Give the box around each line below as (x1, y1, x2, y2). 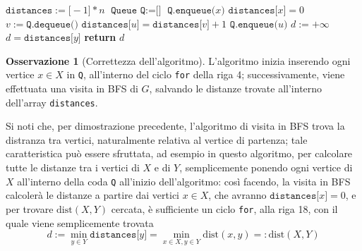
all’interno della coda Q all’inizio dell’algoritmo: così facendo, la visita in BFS (17, 173, 351, 188)
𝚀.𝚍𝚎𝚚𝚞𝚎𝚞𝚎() (26, 19, 78, 30)
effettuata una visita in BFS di (6, 81, 138, 96)
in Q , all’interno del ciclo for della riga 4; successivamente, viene (66, 67, 345, 82)
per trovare (6, 201, 54, 216)
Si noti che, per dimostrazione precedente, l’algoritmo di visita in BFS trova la (6, 118, 345, 133)
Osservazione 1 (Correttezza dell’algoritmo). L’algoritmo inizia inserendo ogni (6, 53, 351, 68)
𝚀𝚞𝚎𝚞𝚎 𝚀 (111, 6, 145, 16)
